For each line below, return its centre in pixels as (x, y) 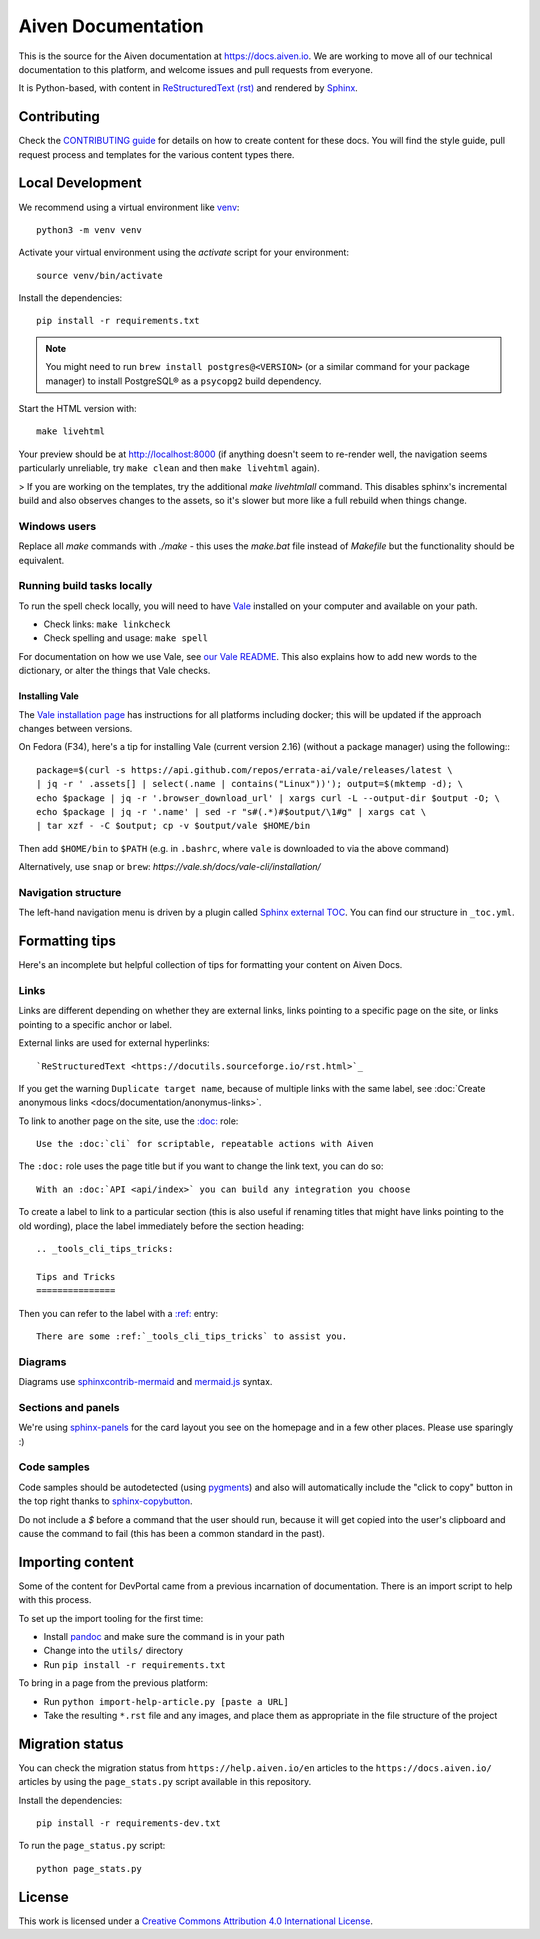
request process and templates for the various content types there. (156, 154)
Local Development (80, 183)
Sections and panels (69, 1407)
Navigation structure (70, 892)
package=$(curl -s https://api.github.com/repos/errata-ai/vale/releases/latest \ (244, 769)
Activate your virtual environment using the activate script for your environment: (184, 252)
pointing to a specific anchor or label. (95, 1024)
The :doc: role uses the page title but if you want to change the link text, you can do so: (201, 1166)
